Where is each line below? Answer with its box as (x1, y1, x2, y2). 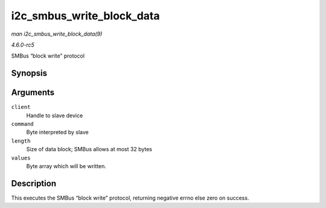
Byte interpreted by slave (26, 129, 89, 136)
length (11, 137, 31, 145)
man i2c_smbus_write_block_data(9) (11, 30, 103, 37)
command (11, 121, 34, 128)
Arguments (11, 88, 55, 98)
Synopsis (11, 68, 48, 79)
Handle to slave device (26, 112, 83, 119)
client (11, 103, 31, 111)
